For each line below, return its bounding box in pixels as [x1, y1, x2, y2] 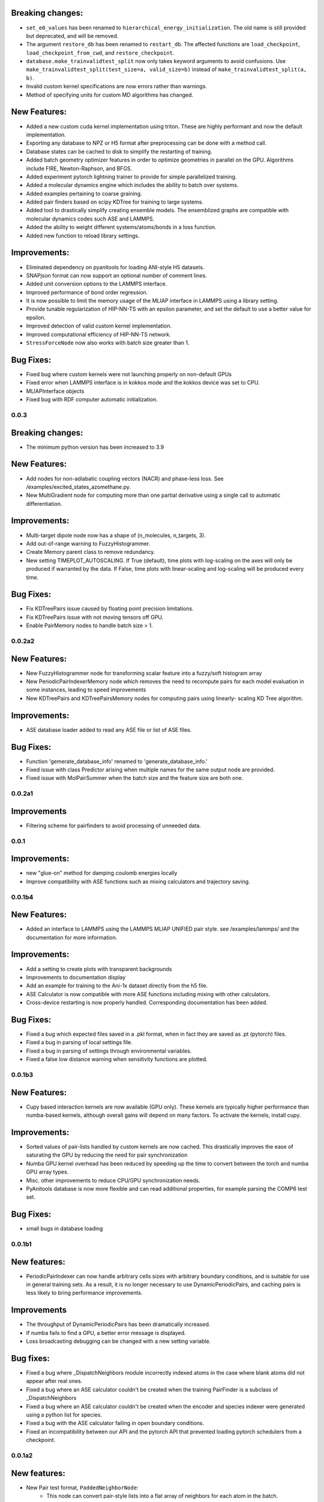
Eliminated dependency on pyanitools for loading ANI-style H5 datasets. [26, 263, 205, 270]
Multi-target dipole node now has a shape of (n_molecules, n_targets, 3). [26, 532, 206, 539]
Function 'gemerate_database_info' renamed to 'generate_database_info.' [26, 758, 208, 765]
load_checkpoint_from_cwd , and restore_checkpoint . [26, 49, 175, 56]
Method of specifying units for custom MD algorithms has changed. [26, 91, 194, 99]
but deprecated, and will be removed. [26, 32, 119, 39]
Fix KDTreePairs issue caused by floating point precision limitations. [26, 605, 194, 612]
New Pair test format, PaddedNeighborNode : [26, 1484, 139, 1491]
